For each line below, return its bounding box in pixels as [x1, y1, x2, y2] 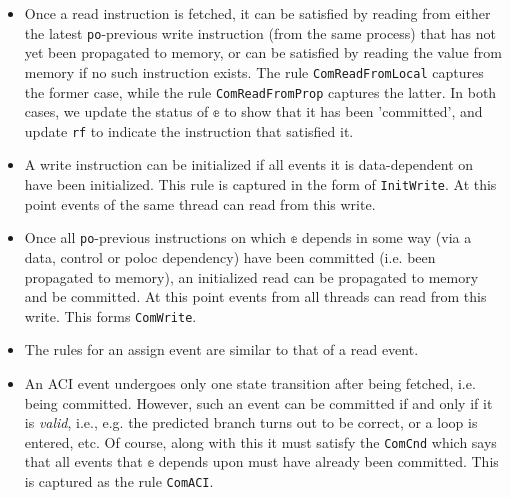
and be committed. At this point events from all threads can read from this [24, 286, 487, 307]
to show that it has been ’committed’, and [224, 101, 483, 122]
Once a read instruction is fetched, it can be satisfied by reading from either [24, 3, 491, 23]
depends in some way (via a [301, 227, 472, 248]
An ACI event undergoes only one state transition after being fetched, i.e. [24, 372, 476, 393]
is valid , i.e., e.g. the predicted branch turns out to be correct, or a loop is [24, 412, 478, 433]
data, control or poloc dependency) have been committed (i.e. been [24, 246, 436, 267]
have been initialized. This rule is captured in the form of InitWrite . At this [24, 174, 497, 194]
